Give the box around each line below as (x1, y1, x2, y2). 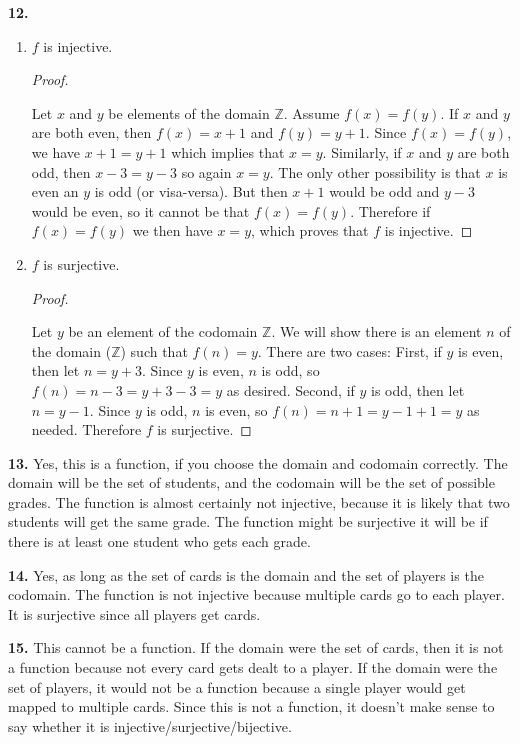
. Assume (283, 102, 340, 123)
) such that (120, 340, 188, 361)
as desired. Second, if (226, 379, 355, 400)
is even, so (205, 399, 268, 420)
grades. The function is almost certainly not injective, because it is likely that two (8, 491, 510, 512)
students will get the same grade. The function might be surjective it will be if (8, 511, 488, 532)
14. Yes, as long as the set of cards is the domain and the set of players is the (8, 564, 484, 585)
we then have (132, 220, 213, 241)
